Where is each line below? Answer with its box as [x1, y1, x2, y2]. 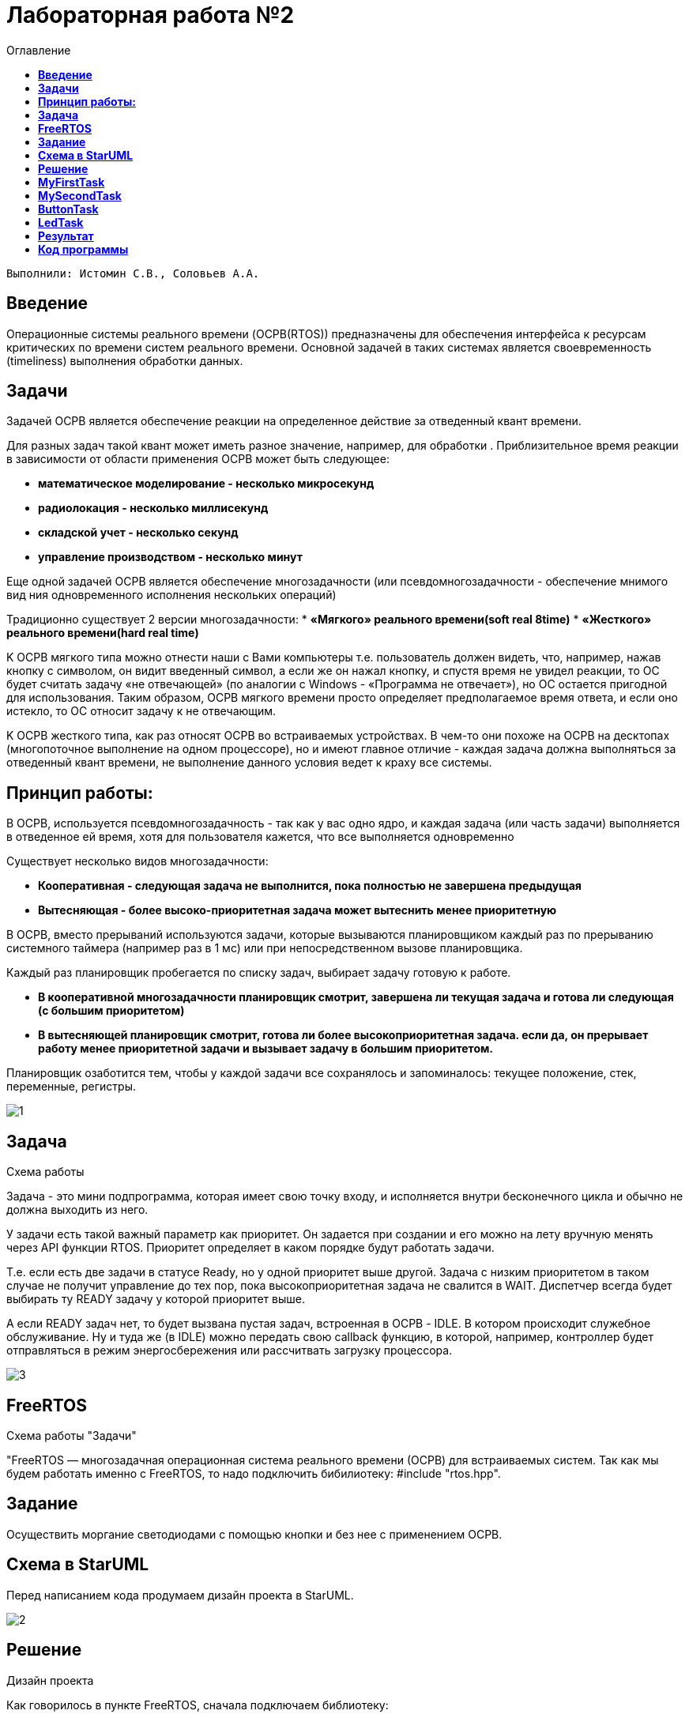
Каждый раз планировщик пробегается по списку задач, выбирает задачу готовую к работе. [6, 966, 511, 980]
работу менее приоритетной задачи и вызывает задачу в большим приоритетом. [38, 1042, 494, 1056]
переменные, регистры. [6, 1079, 136, 1094]
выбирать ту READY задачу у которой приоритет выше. [6, 1292, 305, 1306]
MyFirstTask [38, 175, 105, 189]
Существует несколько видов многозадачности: [6, 854, 269, 868]
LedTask [38, 215, 84, 229]
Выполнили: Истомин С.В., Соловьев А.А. [6, 266, 260, 280]
